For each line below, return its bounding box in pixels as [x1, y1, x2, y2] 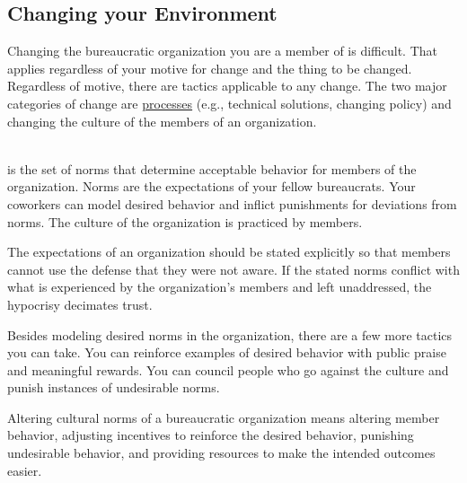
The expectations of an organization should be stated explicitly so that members [7, 242, 451, 261]
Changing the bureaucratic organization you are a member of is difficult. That [7, 41, 438, 60]
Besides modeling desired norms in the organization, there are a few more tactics [7, 325, 453, 344]
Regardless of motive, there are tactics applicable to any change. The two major [7, 76, 447, 95]
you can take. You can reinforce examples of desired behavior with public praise [7, 343, 446, 362]
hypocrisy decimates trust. [7, 294, 153, 313]
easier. [7, 461, 42, 479]
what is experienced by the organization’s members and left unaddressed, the [7, 277, 432, 296]
